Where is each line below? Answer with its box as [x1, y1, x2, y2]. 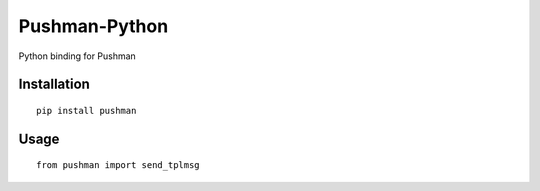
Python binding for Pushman [18, 50, 137, 62]
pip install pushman [36, 105, 137, 116]
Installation [18, 76, 90, 93]
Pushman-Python [18, 15, 169, 37]
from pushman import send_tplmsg [36, 160, 200, 171]
